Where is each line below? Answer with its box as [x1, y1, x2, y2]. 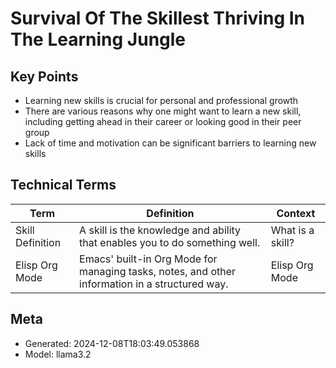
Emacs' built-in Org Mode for [79, 252, 218, 266]
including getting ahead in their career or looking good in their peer [24, 116, 302, 127]
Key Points [10, 68, 79, 85]
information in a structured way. [79, 277, 229, 291]
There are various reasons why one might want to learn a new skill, [24, 105, 302, 117]
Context [276, 206, 316, 220]
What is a [270, 223, 315, 237]
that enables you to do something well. [79, 235, 261, 249]
